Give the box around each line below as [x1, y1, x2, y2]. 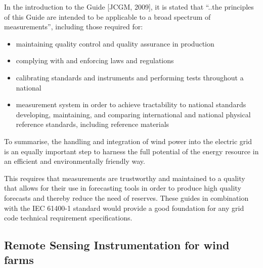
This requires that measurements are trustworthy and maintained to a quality [4, 172, 245, 183]
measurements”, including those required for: [4, 21, 143, 32]
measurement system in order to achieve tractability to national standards [16, 99, 246, 110]
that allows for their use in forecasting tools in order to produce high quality [4, 183, 241, 193]
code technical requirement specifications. [4, 212, 133, 223]
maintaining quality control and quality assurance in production [16, 38, 214, 49]
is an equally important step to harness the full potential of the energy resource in [4, 146, 259, 156]
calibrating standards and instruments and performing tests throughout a [16, 72, 244, 82]
